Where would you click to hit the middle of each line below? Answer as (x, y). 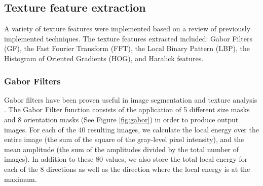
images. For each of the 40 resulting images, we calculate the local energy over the (131, 129)
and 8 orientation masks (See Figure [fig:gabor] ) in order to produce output (121, 119)
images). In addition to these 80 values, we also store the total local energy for (126, 159)
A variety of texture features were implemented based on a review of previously (127, 29)
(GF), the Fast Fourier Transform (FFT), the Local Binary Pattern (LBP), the (127, 48)
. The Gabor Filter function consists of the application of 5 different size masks (127, 109)
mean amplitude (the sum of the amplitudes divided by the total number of (121, 149)
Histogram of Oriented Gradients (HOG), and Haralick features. (104, 58)
